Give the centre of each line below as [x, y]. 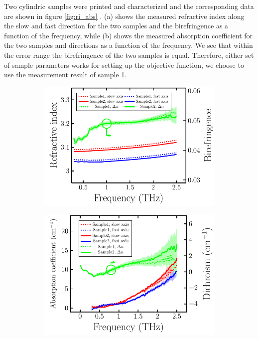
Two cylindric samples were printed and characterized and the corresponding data [129, 6]
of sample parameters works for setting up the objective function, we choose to [124, 65]
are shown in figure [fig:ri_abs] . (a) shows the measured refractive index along [124, 16]
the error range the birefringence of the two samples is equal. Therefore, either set [129, 55]
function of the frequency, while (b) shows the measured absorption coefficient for [129, 35]
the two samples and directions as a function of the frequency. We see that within [129, 45]
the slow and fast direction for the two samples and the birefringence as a [116, 26]
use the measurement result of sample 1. [65, 75]
